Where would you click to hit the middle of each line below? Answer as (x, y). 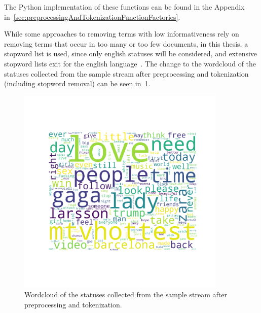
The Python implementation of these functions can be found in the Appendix (124, 7)
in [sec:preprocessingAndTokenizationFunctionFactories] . (92, 16)
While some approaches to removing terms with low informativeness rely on (122, 34)
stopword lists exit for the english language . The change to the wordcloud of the (130, 63)
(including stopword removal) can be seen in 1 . (77, 83)
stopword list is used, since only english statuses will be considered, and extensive (131, 54)
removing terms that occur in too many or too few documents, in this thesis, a (126, 43)
